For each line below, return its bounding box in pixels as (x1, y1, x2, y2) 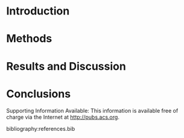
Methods (6, 32, 52, 46)
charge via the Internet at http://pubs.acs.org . (6, 113, 119, 121)
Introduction (6, 4, 70, 18)
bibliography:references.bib (6, 125, 75, 132)
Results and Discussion (6, 59, 127, 73)
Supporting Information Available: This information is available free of (6, 107, 179, 114)
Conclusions (6, 87, 71, 101)
